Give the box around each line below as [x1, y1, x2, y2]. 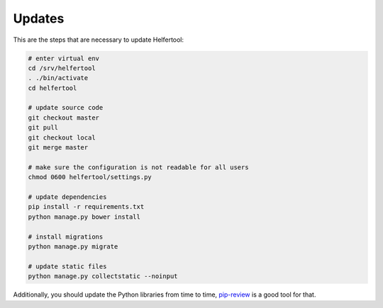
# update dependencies [28, 193, 107, 201]
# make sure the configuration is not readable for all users [28, 163, 249, 171]
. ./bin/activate [28, 74, 89, 82]
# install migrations [28, 232, 104, 241]
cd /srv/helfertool [28, 64, 96, 72]
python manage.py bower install [28, 212, 141, 221]
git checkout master [28, 113, 99, 122]
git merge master [28, 144, 89, 152]
